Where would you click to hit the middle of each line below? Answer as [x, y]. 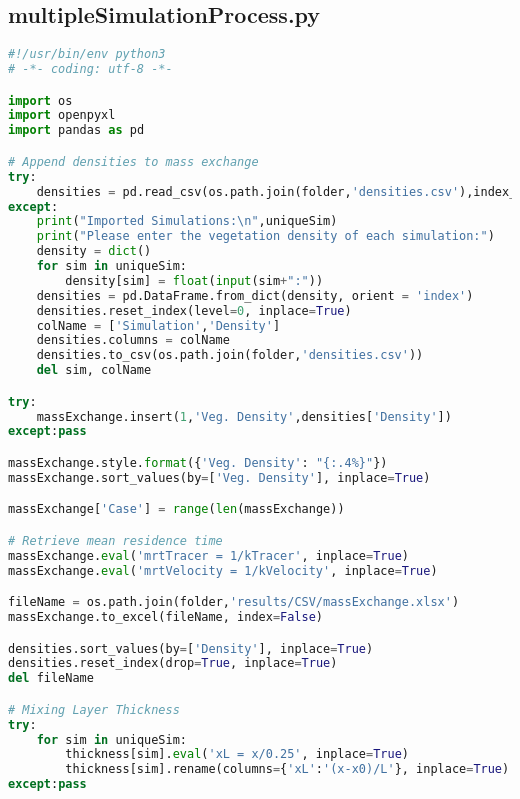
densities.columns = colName [133, 340]
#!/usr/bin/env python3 [87, 54]
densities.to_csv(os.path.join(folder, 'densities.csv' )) [230, 355]
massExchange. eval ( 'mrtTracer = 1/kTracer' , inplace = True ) [208, 555]
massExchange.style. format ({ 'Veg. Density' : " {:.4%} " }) [198, 462]
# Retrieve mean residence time [115, 540]
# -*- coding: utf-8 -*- [90, 69]
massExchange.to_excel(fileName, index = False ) [166, 617]
